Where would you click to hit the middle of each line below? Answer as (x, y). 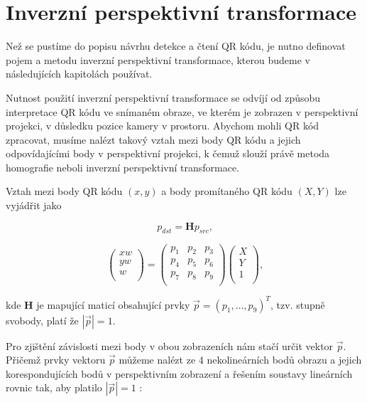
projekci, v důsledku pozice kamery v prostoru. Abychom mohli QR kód (163, 126)
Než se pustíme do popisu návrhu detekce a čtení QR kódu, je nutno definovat (176, 46)
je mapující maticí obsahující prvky (113, 304)
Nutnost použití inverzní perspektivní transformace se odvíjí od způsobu (163, 97)
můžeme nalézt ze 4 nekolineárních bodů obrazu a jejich (240, 360)
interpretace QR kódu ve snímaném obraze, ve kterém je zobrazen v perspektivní (182, 111)
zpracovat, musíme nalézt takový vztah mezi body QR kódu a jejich (153, 139)
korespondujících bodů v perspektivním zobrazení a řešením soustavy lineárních (179, 373)
